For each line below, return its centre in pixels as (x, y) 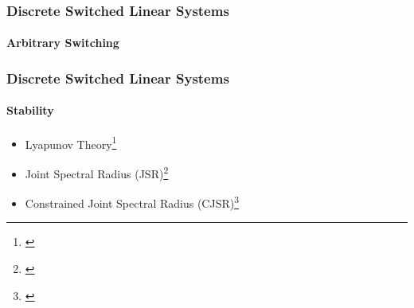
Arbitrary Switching (63, 43)
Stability (30, 110)
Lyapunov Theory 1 (71, 142)
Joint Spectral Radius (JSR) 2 (97, 172)
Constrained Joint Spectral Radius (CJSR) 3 (132, 202)
